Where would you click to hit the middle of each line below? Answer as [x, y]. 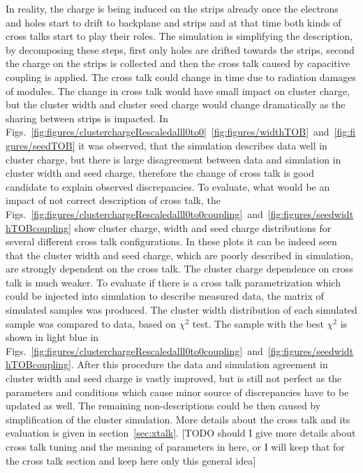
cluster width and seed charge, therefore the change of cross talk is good [160, 173]
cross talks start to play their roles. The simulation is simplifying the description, [179, 36]
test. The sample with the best [258, 323]
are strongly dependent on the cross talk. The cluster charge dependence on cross [179, 269]
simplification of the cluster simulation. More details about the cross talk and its [178, 419]
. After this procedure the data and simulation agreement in [199, 364]
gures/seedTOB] [40, 145]
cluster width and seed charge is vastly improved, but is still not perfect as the [174, 378]
